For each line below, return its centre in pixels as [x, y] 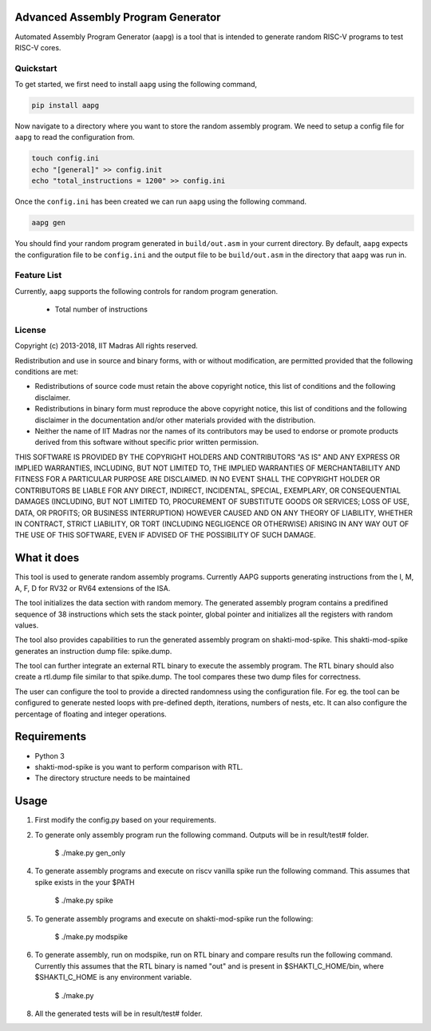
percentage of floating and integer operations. [91, 714]
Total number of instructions [101, 309]
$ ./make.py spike [84, 900]
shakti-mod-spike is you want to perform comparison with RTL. [139, 767]
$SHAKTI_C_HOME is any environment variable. [113, 977]
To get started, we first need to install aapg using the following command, [136, 85]
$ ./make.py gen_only [90, 853]
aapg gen [49, 223]
